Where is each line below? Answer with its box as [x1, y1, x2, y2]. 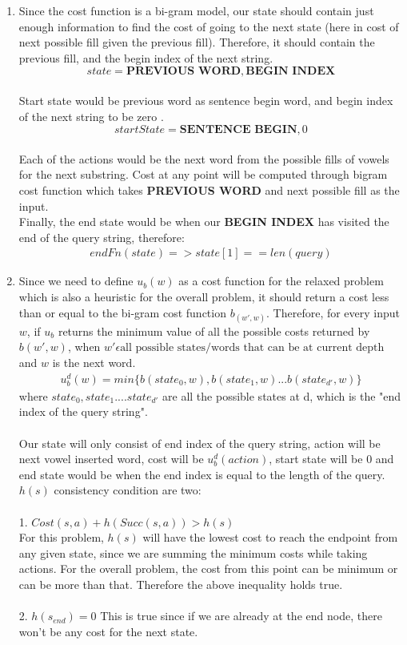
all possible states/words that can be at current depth [120, 342, 385, 354]
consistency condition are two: [54, 482, 202, 498]
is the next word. [52, 353, 136, 370]
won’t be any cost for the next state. [18, 623, 198, 639]
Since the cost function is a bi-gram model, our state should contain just [18, 2, 374, 18]
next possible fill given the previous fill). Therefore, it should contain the [18, 34, 375, 50]
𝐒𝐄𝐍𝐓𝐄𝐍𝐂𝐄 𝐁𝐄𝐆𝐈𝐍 [179, 124, 297, 136]
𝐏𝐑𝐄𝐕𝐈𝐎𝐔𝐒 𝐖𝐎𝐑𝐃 [126, 66, 241, 78]
